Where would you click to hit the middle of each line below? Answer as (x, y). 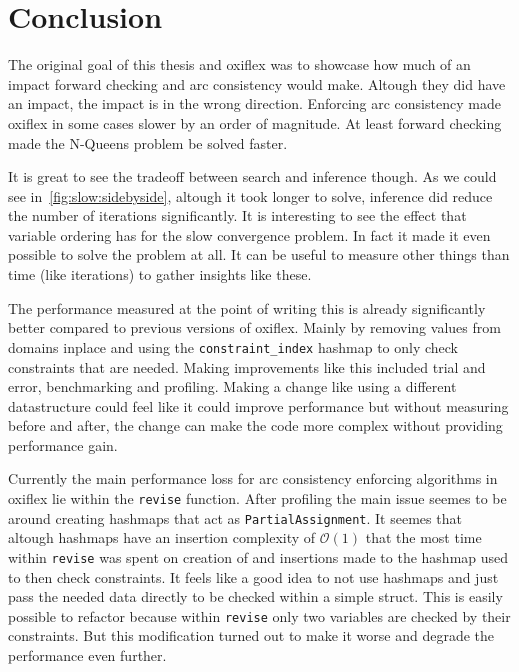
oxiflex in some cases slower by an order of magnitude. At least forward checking (255, 122)
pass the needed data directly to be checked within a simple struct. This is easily (255, 596)
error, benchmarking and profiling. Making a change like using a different (232, 386)
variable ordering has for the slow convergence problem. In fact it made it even (249, 234)
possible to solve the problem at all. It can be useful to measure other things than (259, 254)
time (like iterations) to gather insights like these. (160, 274)
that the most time (423, 537)
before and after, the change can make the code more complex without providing (255, 425)
